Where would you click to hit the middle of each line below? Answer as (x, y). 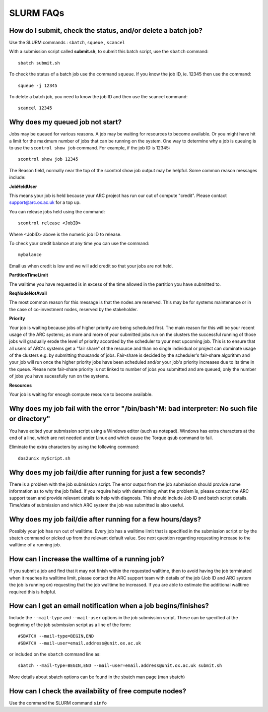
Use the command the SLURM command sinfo (58, 703)
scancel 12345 (35, 108)
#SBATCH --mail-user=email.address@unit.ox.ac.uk (80, 643)
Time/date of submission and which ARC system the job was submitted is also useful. (97, 505)
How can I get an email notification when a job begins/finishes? (109, 606)
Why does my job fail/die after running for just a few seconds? (107, 472)
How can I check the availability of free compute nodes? (98, 691)
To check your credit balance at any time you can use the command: (79, 243)
